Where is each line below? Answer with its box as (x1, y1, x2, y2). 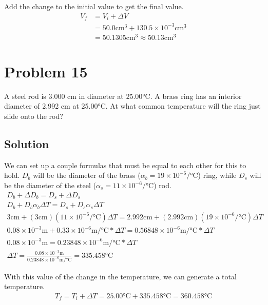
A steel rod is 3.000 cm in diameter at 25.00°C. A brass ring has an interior (4, 90, 242, 101)
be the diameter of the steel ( (4, 180, 96, 191)
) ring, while (198, 170, 237, 180)
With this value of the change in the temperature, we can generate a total (4, 271, 237, 281)
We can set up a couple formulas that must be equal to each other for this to (4, 159, 246, 170)
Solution (4, 136, 49, 152)
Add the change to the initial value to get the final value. (4, 1, 184, 11)
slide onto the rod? (4, 111, 63, 121)
